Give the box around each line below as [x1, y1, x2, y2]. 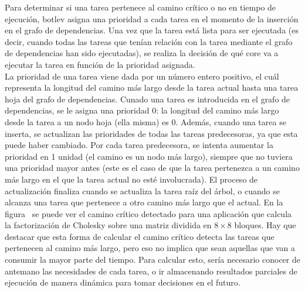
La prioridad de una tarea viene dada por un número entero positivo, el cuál [5, 70, 279, 82]
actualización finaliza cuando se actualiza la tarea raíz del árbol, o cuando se [5, 184, 280, 197]
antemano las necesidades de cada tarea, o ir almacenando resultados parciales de [5, 264, 297, 277]
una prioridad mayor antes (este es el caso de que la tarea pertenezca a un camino [5, 162, 300, 174]
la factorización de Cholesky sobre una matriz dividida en [5, 219, 212, 231]
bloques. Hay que [234, 219, 296, 231]
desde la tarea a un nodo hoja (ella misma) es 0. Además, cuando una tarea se [5, 115, 286, 128]
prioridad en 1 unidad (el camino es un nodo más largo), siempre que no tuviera [5, 150, 293, 162]
